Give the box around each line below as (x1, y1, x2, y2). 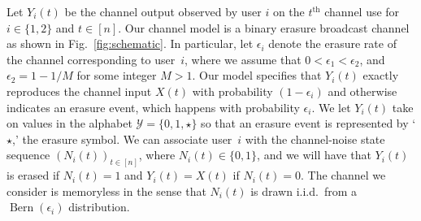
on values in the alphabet (7, 115, 132, 132)
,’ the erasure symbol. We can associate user (12, 130, 232, 147)
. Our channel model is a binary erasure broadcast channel (118, 19, 410, 36)
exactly (362, 67, 399, 84)
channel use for (324, 3, 400, 19)
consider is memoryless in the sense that (7, 182, 206, 199)
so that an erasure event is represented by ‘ (201, 115, 416, 132)
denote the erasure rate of (268, 35, 397, 52)
